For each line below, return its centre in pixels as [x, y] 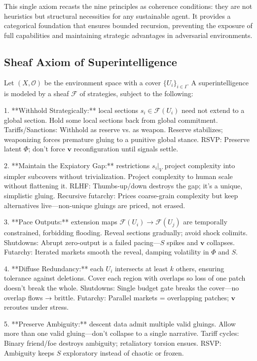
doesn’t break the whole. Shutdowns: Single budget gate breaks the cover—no [122, 288]
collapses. [221, 242]
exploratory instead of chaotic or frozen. [123, 352]
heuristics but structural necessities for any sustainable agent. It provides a [117, 16]
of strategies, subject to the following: [136, 93]
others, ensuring [200, 268]
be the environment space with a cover [103, 82]
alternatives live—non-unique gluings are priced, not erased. [95, 205]
